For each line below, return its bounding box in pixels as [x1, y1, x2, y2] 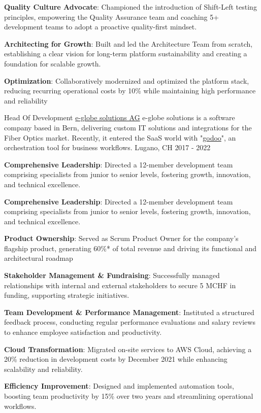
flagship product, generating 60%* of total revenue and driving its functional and [4, 243, 256, 253]
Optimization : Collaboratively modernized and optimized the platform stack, [4, 75, 249, 86]
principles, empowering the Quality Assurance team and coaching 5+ [4, 11, 219, 22]
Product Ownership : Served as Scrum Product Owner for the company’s [4, 233, 239, 244]
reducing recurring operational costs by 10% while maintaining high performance [4, 85, 256, 96]
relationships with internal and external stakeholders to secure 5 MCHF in [4, 280, 236, 290]
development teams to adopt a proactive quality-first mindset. [4, 21, 197, 32]
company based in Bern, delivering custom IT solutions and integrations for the [4, 122, 252, 132]
